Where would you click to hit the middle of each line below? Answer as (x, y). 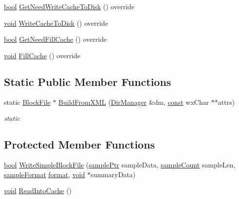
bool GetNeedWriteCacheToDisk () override (69, 6)
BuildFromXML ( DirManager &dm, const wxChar (134, 102)
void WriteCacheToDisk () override (56, 23)
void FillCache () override (42, 55)
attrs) (226, 102)
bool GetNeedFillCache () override (55, 39)
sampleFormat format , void (45, 174)
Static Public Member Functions (88, 81)
